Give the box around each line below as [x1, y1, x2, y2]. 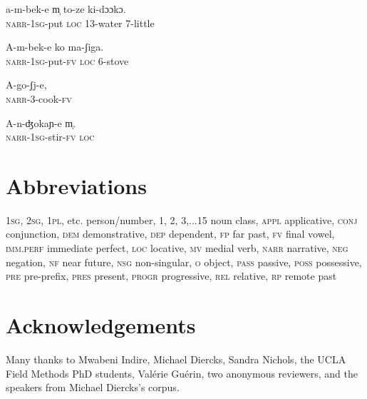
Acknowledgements [6, 310, 196, 340]
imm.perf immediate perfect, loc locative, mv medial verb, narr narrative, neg [6, 241, 348, 256]
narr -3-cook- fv [6, 91, 72, 106]
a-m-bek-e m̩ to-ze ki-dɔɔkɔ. [6, 1, 126, 16]
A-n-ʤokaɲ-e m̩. [6, 115, 76, 130]
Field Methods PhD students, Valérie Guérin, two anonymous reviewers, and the [6, 365, 358, 380]
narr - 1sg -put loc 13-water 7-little [6, 15, 155, 30]
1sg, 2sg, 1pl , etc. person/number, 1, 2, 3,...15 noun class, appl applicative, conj [6, 212, 358, 227]
